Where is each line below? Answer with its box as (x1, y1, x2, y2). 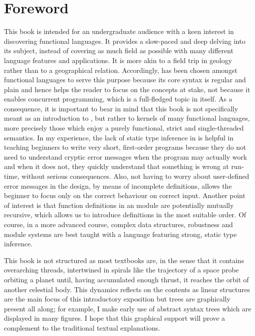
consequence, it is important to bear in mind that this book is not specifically (4, 103, 238, 113)
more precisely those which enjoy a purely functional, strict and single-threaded (4, 123, 244, 133)
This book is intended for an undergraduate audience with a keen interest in (4, 26, 234, 36)
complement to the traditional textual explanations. (4, 322, 160, 333)
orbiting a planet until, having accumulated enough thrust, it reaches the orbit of (4, 274, 249, 284)
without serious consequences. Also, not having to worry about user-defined (21, 171, 250, 181)
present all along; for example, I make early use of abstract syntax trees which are (4, 303, 252, 313)
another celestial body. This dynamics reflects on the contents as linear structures (4, 284, 250, 294)
